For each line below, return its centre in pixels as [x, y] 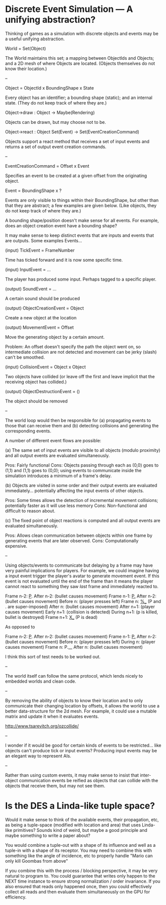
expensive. [16, 546]
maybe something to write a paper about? [48, 835]
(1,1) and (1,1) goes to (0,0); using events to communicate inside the [73, 470]
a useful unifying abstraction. [35, 39]
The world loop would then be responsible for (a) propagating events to [78, 420]
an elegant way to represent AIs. [38, 756]
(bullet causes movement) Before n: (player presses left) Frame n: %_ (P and [83, 601]
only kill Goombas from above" [37, 861]
